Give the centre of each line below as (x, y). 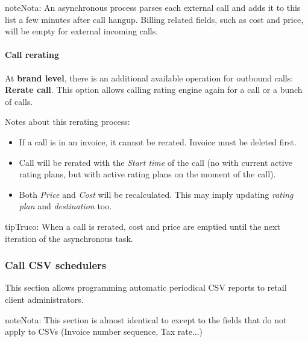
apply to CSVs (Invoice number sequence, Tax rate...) (104, 331)
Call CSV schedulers (56, 265)
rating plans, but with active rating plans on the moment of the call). (147, 174)
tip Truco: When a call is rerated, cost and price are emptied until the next (143, 226)
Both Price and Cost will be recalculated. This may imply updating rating (156, 194)
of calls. (19, 101)
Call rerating (32, 55)
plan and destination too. (65, 206)
